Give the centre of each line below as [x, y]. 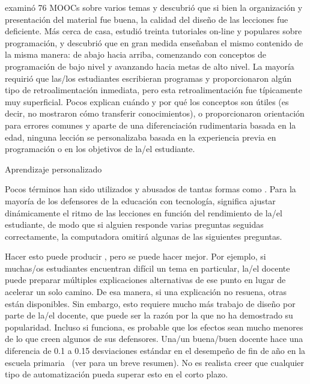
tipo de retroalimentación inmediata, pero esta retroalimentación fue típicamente [153, 90]
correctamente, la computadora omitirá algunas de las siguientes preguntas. [144, 236]
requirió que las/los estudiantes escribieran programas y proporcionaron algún [148, 78]
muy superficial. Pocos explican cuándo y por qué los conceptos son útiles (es [147, 101]
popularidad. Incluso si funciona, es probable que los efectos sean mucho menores [154, 327]
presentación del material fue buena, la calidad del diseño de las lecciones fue [147, 19]
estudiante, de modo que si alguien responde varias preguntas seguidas [134, 224]
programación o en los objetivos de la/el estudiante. [100, 149]
